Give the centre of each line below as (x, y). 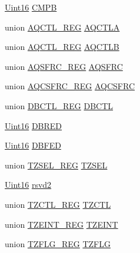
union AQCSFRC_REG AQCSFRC (70, 86)
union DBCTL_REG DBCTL (59, 105)
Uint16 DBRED (34, 125)
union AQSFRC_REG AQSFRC (64, 66)
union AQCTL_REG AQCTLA (62, 27)
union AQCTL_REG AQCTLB (62, 47)
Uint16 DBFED (33, 145)
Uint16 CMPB (31, 7)
